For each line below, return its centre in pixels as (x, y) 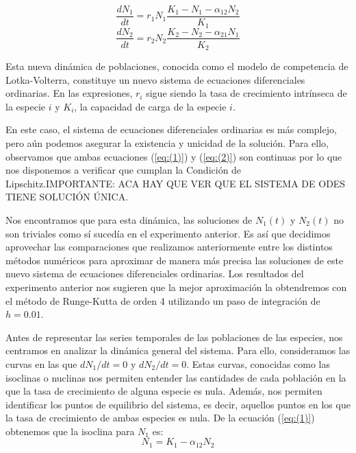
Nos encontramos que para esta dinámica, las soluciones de (129, 219)
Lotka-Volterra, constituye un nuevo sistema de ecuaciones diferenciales (155, 79)
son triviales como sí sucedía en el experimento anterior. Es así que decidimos (168, 233)
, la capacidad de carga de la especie (150, 106)
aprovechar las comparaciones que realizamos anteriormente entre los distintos (169, 247)
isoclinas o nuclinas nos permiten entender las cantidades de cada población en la (176, 377)
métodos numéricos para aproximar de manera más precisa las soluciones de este (175, 260)
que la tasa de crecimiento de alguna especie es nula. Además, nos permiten (164, 391)
